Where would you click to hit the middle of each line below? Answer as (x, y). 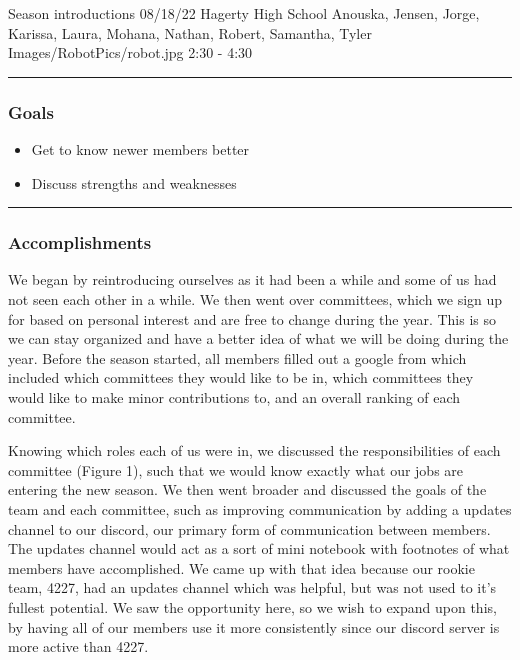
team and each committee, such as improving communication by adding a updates (260, 508)
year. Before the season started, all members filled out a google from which (237, 357)
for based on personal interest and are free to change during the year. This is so (252, 318)
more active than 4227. (78, 646)
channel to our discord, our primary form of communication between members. (249, 528)
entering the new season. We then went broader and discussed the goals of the (247, 489)
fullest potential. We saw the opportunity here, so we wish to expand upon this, (252, 606)
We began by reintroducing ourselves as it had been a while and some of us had (252, 279)
